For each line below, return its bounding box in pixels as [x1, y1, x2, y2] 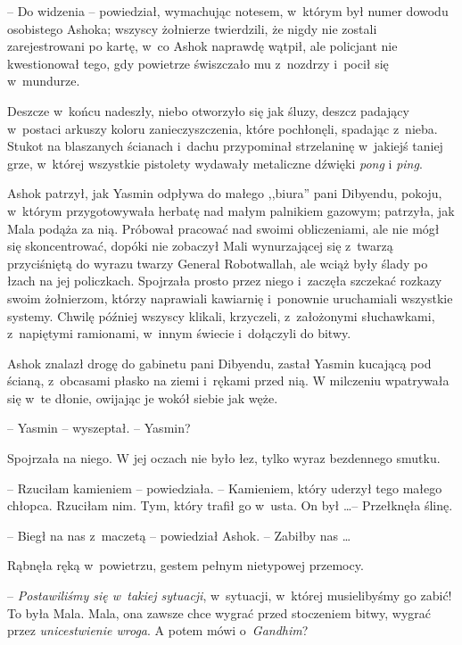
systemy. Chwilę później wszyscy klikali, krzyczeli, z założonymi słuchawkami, [7, 306, 435, 325]
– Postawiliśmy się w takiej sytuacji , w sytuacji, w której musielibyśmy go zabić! [7, 586, 452, 605]
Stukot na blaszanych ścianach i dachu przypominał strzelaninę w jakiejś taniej [7, 136, 443, 155]
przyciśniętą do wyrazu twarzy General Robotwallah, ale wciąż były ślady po [7, 253, 428, 272]
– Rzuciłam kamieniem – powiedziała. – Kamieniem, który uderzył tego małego [7, 478, 442, 497]
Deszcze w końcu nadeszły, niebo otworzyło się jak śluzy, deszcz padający [7, 101, 409, 120]
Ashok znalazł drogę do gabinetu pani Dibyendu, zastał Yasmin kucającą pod [7, 353, 432, 372]
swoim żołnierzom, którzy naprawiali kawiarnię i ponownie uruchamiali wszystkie [7, 288, 453, 307]
